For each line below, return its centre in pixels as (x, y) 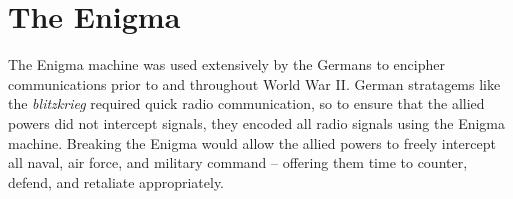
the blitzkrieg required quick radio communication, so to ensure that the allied (246, 103)
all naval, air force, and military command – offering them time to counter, (238, 162)
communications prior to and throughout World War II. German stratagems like (254, 83)
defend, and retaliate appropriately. (116, 181)
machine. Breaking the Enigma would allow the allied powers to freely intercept (252, 142)
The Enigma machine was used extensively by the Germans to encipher (226, 64)
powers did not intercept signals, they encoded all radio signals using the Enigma (257, 122)
